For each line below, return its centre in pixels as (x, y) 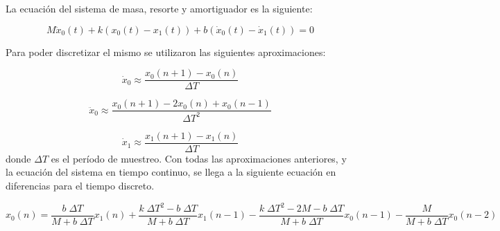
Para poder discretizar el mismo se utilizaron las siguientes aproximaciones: (166, 52)
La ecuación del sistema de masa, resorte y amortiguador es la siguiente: (159, 8)
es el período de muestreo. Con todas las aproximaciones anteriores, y (199, 158)
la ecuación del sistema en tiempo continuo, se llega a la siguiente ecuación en (171, 172)
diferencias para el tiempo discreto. (80, 185)
